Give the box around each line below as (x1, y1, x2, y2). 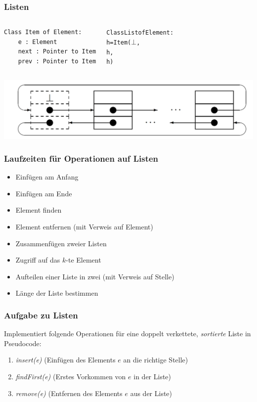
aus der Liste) (130, 388, 172, 398)
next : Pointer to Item (18, 48, 96, 55)
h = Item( (106, 39, 131, 46)
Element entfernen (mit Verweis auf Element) (15, 222, 153, 232)
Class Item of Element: (4, 29, 82, 36)
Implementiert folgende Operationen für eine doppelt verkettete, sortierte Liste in (4, 328, 251, 339)
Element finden (15, 205, 62, 215)
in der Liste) (133, 371, 171, 381)
